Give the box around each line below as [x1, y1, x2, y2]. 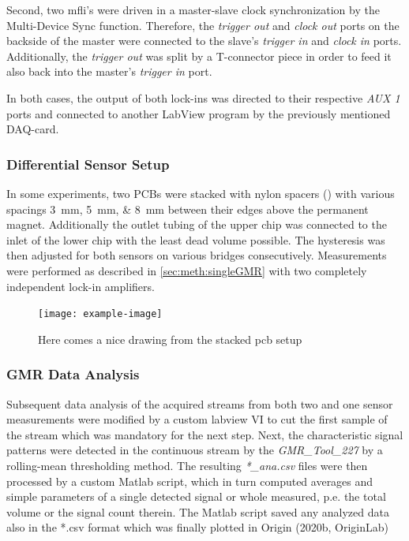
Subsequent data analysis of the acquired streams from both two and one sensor [6, 395, 393, 412]
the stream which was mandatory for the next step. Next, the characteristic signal [6, 426, 403, 442]
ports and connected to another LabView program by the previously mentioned [6, 105, 391, 121]
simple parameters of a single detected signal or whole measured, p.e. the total [6, 488, 386, 505]
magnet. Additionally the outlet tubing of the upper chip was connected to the [6, 216, 387, 233]
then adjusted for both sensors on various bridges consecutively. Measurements [6, 247, 387, 263]
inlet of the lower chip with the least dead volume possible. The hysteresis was [6, 231, 385, 248]
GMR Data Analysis [6, 364, 140, 384]
